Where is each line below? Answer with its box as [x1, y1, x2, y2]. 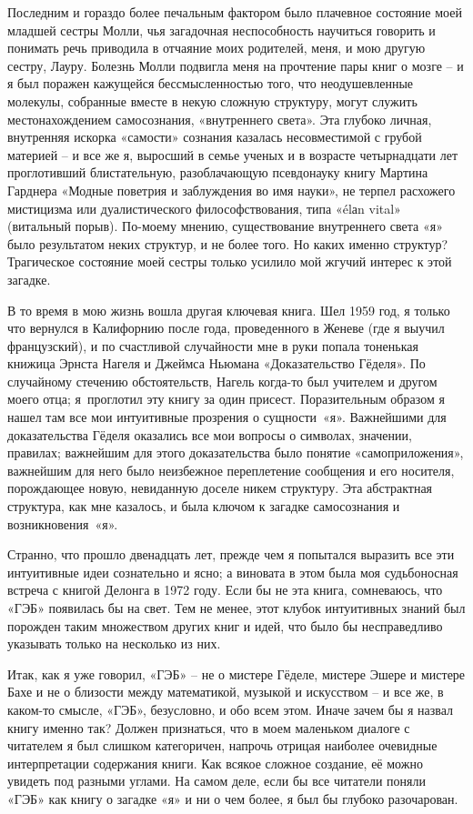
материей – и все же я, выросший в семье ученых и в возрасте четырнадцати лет [7, 145, 458, 164]
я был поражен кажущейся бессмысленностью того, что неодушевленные [7, 74, 414, 93]
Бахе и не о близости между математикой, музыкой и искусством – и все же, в [7, 682, 444, 701]
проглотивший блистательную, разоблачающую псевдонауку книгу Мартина [7, 163, 428, 182]
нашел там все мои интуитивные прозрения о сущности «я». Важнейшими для [7, 407, 447, 427]
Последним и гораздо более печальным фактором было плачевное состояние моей [7, 3, 462, 21]
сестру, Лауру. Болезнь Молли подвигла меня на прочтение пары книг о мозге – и [7, 55, 464, 75]
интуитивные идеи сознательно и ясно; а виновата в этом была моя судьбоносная [7, 562, 458, 581]
